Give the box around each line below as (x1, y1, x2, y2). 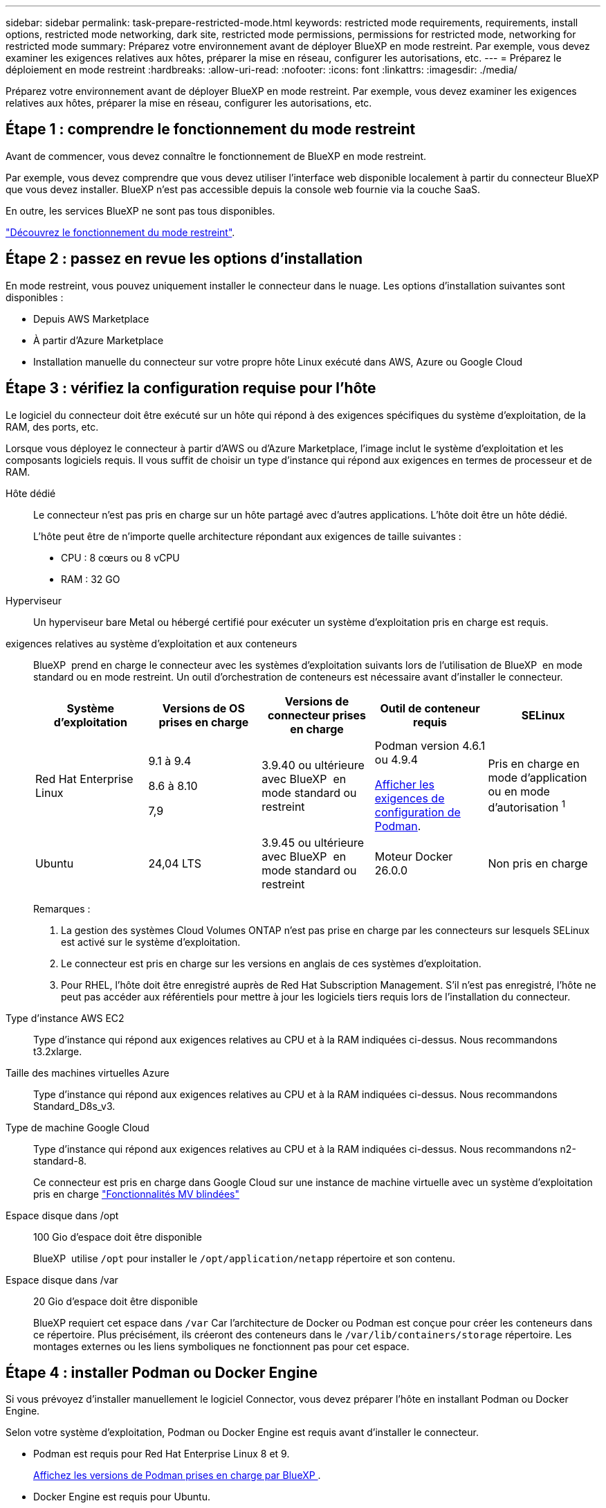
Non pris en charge (488, 856, 588, 870)
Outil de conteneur (380, 701, 480, 715)
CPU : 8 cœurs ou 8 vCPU (61, 551, 180, 564)
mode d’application (488, 770, 587, 784)
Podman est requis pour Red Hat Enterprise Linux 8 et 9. (33, 1448, 290, 1460)
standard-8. (33, 1154, 87, 1167)
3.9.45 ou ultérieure (261, 835, 365, 850)
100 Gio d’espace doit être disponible (33, 1230, 202, 1243)
